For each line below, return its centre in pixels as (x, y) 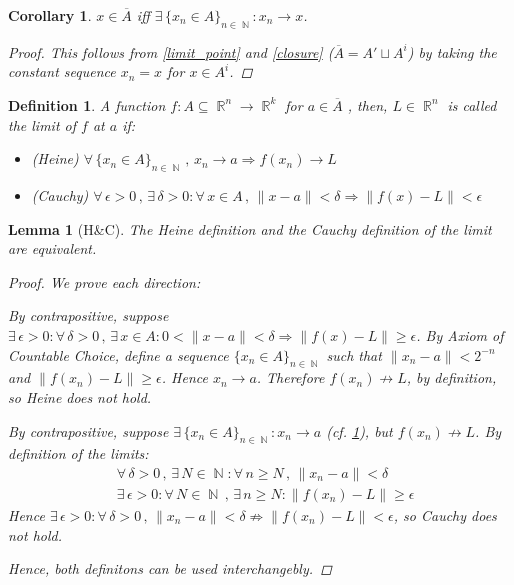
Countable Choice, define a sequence (118, 354)
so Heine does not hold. (80, 396)
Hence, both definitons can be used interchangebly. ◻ (170, 568)
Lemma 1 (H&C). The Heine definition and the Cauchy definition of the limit (250, 228)
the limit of (42, 124)
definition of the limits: (78, 453)
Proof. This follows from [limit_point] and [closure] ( (171, 51)
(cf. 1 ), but (359, 430)
